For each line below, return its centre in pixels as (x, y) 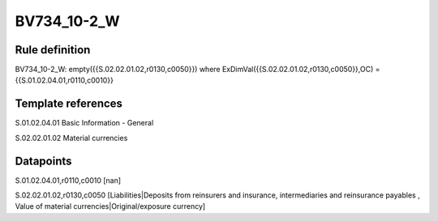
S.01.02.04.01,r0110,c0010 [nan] (68, 180)
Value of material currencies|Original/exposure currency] (110, 206)
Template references (69, 104)
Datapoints (43, 161)
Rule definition (53, 50)
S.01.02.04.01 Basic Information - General (84, 123)
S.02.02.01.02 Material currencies (71, 138)
